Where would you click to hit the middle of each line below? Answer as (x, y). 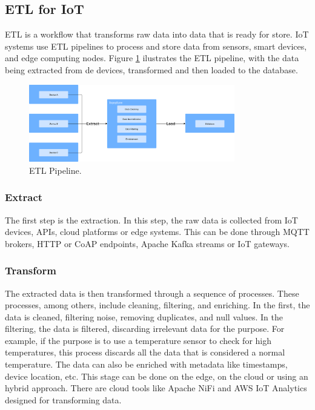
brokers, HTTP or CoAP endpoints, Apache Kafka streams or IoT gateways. (147, 243)
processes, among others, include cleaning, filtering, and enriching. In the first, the (157, 305)
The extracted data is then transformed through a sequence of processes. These (152, 293)
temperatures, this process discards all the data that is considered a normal (145, 352)
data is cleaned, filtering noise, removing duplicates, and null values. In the (144, 316)
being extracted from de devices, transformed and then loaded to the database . (151, 69)
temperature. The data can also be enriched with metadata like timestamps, (146, 364)
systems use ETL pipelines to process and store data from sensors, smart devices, (156, 46)
